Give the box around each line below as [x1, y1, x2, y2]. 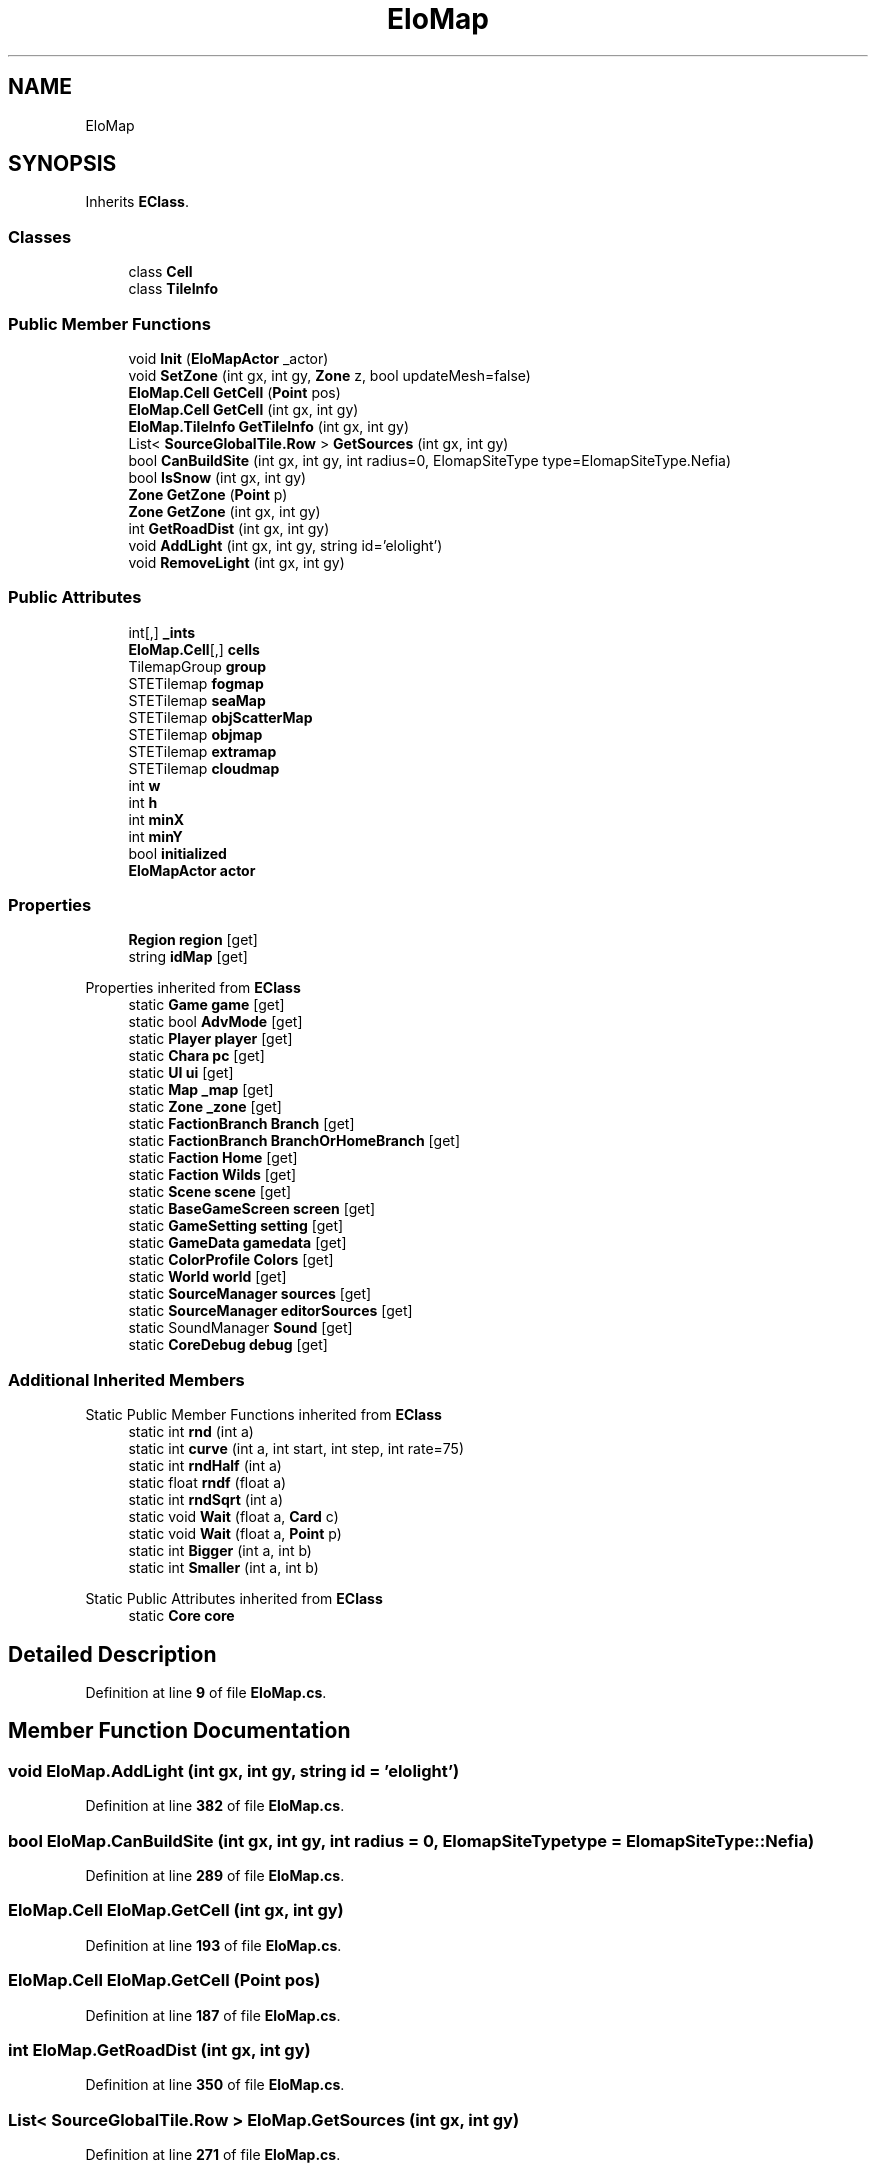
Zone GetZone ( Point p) [128, 485, 288, 503]
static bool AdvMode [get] [128, 1013, 303, 1031]
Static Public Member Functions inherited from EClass [85, 1406, 442, 1424]
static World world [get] [128, 1268, 287, 1286]
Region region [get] [128, 931, 258, 949]
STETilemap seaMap [128, 691, 266, 709]
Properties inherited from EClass [85, 979, 301, 997]
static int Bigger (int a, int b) [128, 1542, 312, 1560]
